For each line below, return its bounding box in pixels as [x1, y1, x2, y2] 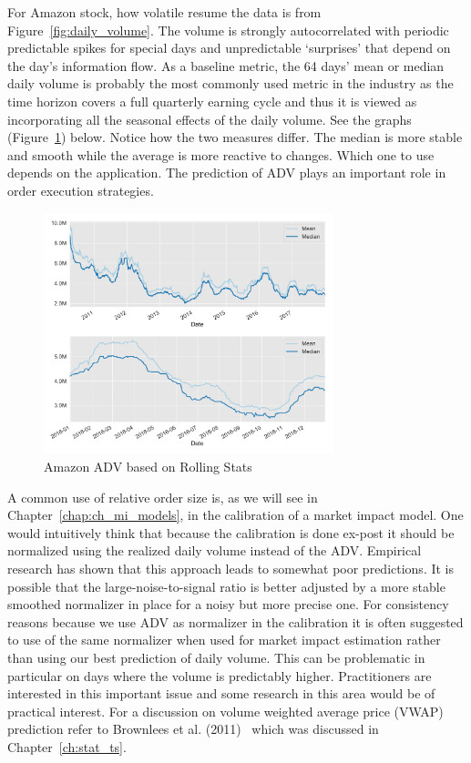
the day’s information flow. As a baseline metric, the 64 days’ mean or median [7, 56, 445, 75]
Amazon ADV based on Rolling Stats [44, 457, 252, 476]
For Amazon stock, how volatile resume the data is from [7, 3, 322, 21]
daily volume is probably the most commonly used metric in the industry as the [7, 74, 454, 93]
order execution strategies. [7, 180, 154, 199]
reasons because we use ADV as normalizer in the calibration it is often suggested [7, 612, 464, 631]
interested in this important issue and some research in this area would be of [7, 684, 435, 703]
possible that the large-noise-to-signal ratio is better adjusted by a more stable [7, 576, 445, 595]
